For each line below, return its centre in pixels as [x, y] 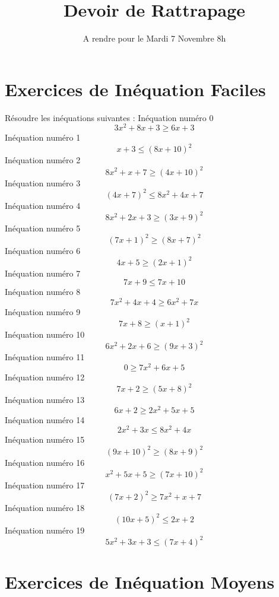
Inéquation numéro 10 [45, 334]
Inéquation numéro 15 [45, 439]
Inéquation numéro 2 [43, 160]
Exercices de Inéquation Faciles [135, 89]
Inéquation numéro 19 [45, 530]
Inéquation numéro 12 [45, 377]
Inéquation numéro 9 [43, 312]
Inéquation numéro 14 [45, 419]
